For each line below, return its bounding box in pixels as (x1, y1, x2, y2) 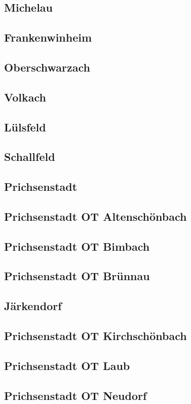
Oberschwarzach (4, 59, 91, 75)
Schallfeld (4, 149, 55, 164)
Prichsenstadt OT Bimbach (4, 238, 150, 254)
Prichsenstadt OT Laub (4, 357, 130, 373)
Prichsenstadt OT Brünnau (4, 268, 150, 284)
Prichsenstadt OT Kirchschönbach (4, 327, 187, 343)
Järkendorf (4, 298, 62, 314)
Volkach (4, 89, 46, 105)
